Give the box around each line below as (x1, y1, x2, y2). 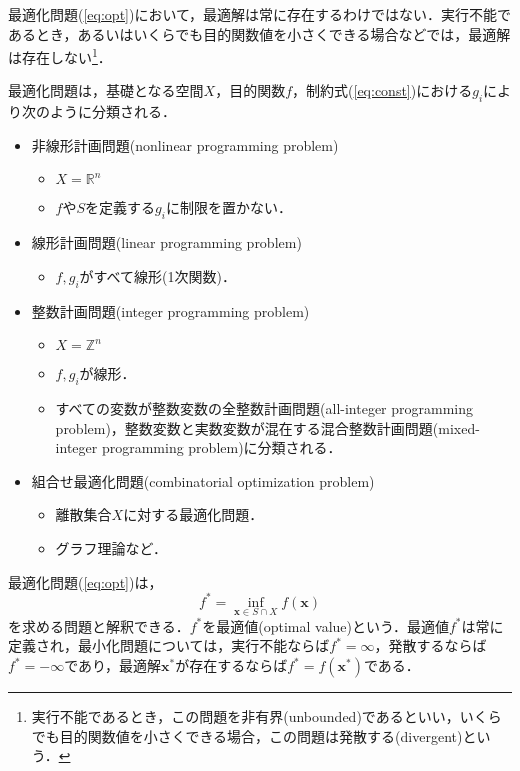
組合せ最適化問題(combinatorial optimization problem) (31, 470, 375, 491)
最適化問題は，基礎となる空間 (8, 80, 204, 101)
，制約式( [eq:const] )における (292, 80, 473, 101)
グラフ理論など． (55, 537, 167, 558)
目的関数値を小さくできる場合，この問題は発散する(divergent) (59, 725, 463, 746)
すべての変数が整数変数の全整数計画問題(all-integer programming (55, 398, 474, 418)
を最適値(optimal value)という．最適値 (202, 615, 449, 636)
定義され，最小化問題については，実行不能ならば (8, 635, 330, 656)
